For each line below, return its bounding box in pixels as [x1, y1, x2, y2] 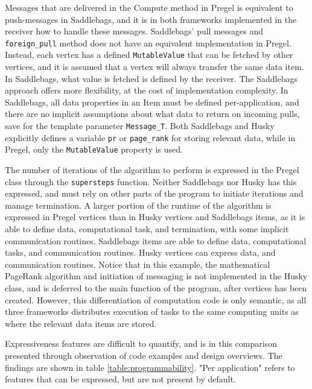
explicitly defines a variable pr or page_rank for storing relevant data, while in [5, 131, 296, 144]
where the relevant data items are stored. [5, 317, 157, 329]
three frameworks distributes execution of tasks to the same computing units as [5, 305, 299, 318]
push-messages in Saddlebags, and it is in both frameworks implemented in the [5, 13, 297, 25]
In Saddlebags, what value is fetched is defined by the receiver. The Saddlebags [5, 72, 298, 84]
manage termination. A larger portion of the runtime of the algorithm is [5, 198, 272, 211]
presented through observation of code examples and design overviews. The [5, 349, 282, 361]
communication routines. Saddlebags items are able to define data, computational [5, 234, 307, 247]
